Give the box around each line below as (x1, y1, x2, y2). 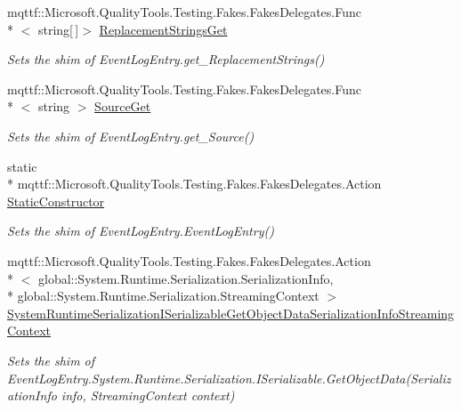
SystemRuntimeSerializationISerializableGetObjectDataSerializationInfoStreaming (7, 303, 455, 322)
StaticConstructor (7, 191, 105, 210)
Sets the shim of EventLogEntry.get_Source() (7, 126, 255, 145)
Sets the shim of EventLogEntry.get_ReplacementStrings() (7, 50, 325, 68)
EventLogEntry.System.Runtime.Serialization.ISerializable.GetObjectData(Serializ (7, 368, 451, 387)
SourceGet (94, 97, 151, 116)
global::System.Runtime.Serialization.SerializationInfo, (37, 269, 334, 287)
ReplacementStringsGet (99, 20, 228, 38)
